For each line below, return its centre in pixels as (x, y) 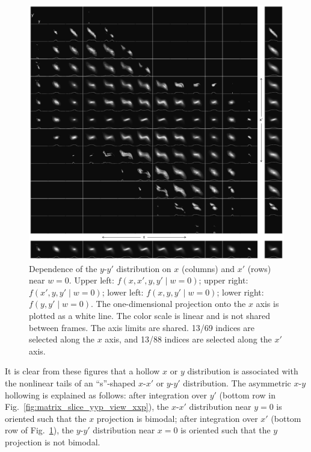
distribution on (144, 268)
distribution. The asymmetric (237, 382)
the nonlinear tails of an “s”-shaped (70, 382)
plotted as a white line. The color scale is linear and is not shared (150, 315)
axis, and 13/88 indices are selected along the (188, 339)
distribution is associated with (243, 371)
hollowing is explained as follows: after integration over (106, 395)
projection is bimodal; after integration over (177, 418)
